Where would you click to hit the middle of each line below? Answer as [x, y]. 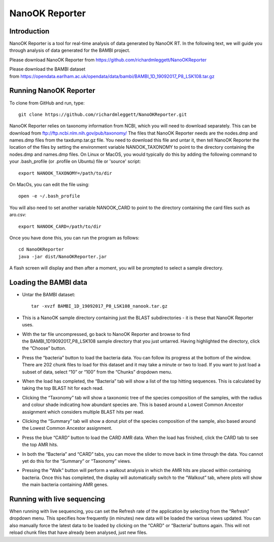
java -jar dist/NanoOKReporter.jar [63, 257]
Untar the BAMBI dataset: [49, 295]
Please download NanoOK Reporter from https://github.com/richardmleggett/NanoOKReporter [108, 60]
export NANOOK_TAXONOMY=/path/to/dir [65, 173]
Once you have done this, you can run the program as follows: [74, 238]
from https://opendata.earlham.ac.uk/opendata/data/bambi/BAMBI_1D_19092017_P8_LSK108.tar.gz [112, 76]
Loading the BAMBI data [48, 282]
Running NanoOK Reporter [53, 91]
